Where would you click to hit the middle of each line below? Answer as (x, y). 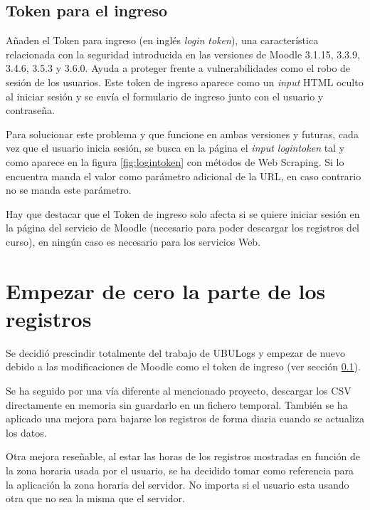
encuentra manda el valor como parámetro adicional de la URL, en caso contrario (184, 176)
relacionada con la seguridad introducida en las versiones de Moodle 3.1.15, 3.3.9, (183, 54)
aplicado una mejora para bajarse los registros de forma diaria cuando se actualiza (185, 418)
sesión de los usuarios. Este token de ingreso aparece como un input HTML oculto (185, 82)
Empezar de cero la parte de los (166, 290)
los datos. (26, 432)
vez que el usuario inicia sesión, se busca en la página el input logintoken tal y (175, 148)
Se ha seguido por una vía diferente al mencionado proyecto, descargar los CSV (179, 391)
